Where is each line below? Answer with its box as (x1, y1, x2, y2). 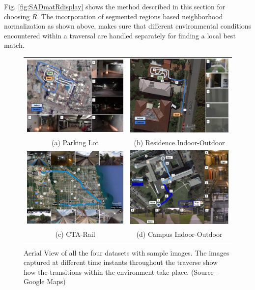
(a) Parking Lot (51, 137, 99, 147)
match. (4, 40, 25, 50)
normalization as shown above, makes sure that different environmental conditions (4, 21, 251, 31)
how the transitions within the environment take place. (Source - (24, 266, 219, 277)
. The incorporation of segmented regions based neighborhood (37, 11, 223, 21)
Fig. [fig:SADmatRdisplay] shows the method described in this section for (4, 1, 226, 11)
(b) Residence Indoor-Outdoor (134, 137, 225, 147)
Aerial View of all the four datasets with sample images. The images (24, 247, 229, 258)
